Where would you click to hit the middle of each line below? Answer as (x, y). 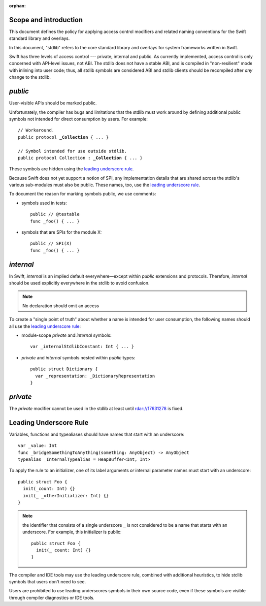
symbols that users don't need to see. (48, 582)
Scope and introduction (46, 20)
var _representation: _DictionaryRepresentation (95, 376)
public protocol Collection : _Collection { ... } (80, 158)
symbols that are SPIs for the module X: (62, 232)
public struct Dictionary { (64, 369)
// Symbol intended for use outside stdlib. (73, 151)
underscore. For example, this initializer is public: (72, 532)
